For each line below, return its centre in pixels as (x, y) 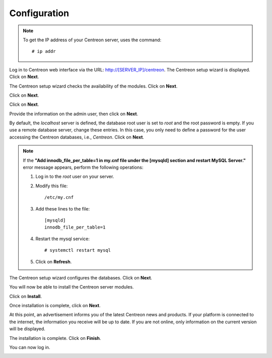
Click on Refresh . (54, 261)
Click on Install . (26, 296)
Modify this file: (52, 186)
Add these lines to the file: (63, 208)
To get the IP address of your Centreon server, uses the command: (92, 40)
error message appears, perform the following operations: (83, 167)
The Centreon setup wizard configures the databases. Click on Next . (81, 277)
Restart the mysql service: (63, 239)
